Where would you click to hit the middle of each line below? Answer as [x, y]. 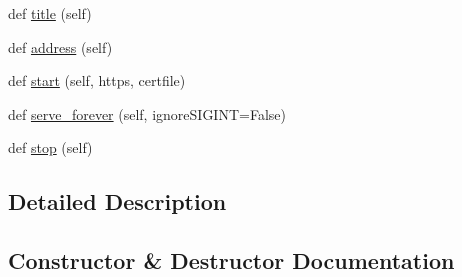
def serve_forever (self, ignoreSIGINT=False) [147, 113]
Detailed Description [117, 201]
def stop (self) [50, 147]
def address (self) [60, 46]
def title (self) [50, 13]
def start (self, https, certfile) [97, 80]
